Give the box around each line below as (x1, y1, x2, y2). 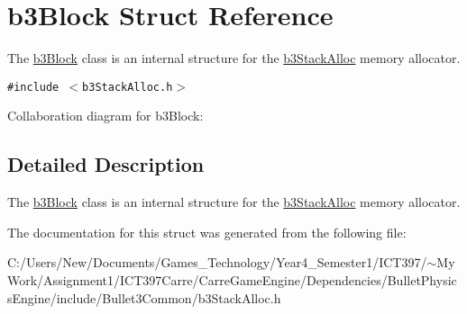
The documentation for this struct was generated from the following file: (7, 222, 407, 241)
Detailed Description (7, 150, 205, 178)
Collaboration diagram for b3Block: (7, 106, 204, 125)
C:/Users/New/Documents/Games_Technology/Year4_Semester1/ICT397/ (7, 253, 427, 272)
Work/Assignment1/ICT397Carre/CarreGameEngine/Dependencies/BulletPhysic (7, 270, 457, 289)
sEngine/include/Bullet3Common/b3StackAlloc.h (7, 288, 281, 307)
